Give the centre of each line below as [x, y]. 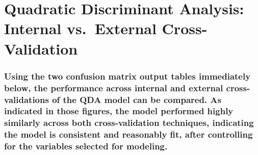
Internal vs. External [80, 28]
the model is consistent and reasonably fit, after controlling [128, 134]
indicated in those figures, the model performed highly [119, 111]
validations [27, 99]
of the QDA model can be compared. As [137, 99]
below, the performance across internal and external [114, 87]
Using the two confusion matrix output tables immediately [127, 76]
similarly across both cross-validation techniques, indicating [129, 123]
